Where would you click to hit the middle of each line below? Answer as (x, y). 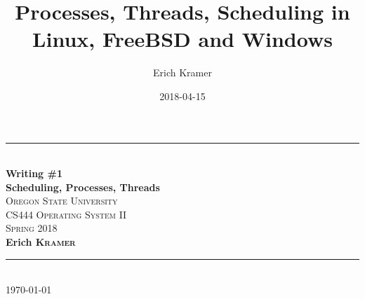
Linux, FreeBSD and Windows (182, 39)
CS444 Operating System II (66, 214)
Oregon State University (62, 201)
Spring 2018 (32, 228)
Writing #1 (34, 173)
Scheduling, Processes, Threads (83, 187)
